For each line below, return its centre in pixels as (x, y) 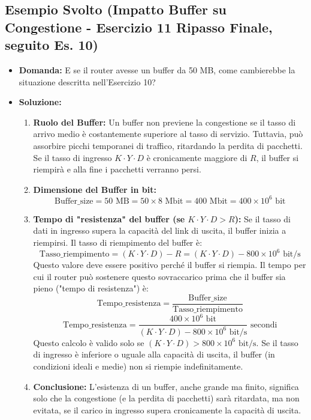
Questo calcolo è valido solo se (89, 342)
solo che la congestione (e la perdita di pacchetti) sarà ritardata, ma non (166, 398)
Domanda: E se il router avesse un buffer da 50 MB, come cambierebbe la (157, 69)
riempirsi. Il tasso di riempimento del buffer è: (118, 242)
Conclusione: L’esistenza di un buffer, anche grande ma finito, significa (166, 386)
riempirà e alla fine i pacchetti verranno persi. (117, 169)
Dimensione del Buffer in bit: (95, 189)
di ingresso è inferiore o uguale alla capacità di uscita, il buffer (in (154, 354)
